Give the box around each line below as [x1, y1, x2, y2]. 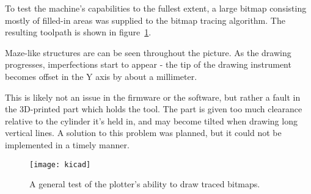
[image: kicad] [29, 160, 91, 169]
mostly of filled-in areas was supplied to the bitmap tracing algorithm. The [5, 13, 285, 26]
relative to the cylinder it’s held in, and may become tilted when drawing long [5, 114, 298, 127]
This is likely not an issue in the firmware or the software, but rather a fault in [5, 90, 301, 103]
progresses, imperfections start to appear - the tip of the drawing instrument [5, 58, 291, 71]
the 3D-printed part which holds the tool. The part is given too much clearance [5, 102, 302, 115]
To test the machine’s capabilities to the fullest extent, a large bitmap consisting [5, 2, 307, 14]
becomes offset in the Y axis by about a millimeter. [5, 70, 197, 82]
